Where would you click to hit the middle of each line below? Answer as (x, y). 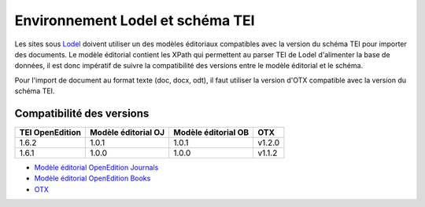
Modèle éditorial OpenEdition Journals (96, 168)
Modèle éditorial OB (211, 133)
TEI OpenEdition (50, 133)
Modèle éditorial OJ (127, 133)
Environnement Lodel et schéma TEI (135, 20)
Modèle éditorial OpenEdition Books (92, 178)
